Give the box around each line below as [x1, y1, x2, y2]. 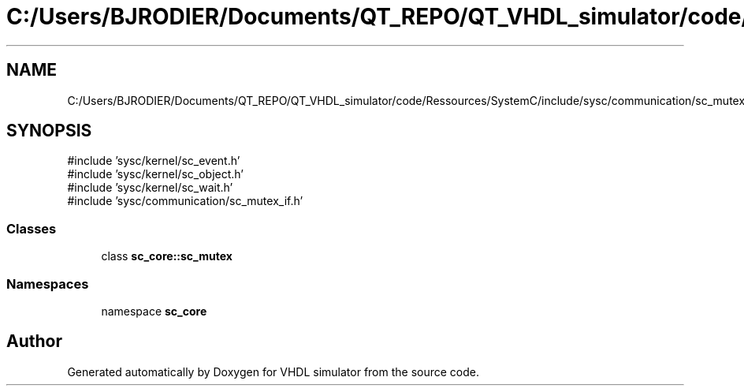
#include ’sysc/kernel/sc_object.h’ [67, 167, 244, 181]
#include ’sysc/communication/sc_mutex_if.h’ [67, 194, 303, 208]
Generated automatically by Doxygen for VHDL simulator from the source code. [67, 364, 480, 379]
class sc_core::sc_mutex [101, 249, 232, 263]
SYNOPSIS [6, 121, 92, 141]
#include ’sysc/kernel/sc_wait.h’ [67, 181, 233, 195]
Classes [6, 220, 57, 237]
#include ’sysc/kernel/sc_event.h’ [67, 154, 240, 168]
